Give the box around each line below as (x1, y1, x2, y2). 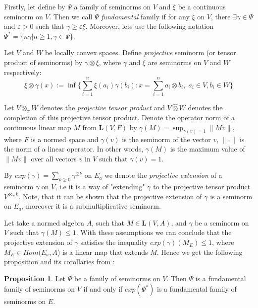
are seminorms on (148, 57, 202, 67)
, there (210, 11, 231, 21)
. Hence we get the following (156, 246, 243, 257)
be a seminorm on (195, 217, 249, 228)
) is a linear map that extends (57, 246, 148, 257)
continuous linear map (4, 122, 71, 132)
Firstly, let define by (4, 1, 65, 11)
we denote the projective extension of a (104, 170, 222, 180)
